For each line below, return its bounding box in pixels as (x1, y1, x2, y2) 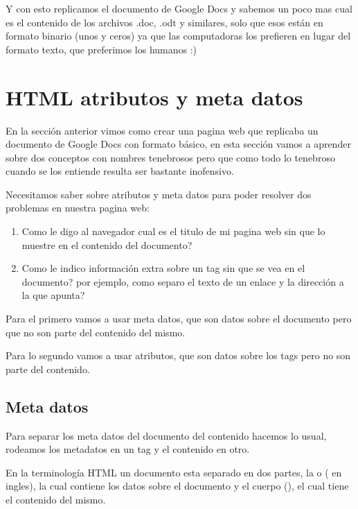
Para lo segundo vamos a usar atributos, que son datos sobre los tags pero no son (6, 348, 351, 363)
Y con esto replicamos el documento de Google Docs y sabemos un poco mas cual (6, 1, 352, 15)
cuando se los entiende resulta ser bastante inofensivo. (6, 164, 234, 178)
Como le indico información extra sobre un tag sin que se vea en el (21, 261, 305, 275)
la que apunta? (21, 288, 85, 302)
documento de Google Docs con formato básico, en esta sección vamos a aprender (6, 137, 351, 151)
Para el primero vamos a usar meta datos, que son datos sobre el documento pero (6, 311, 352, 326)
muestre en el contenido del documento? (21, 237, 193, 252)
